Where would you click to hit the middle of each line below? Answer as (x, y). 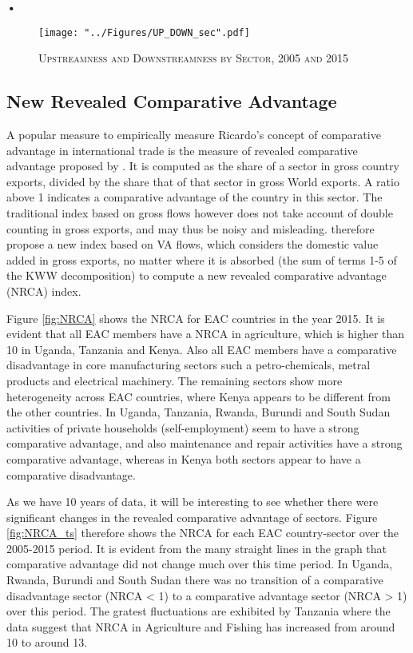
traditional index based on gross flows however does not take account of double (200, 213)
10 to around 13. (47, 642)
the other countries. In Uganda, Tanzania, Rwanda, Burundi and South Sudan (199, 412)
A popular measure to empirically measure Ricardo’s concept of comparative (194, 135)
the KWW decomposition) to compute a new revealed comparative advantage (197, 275)
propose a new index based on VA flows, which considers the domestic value (193, 244)
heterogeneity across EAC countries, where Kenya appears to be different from (199, 396)
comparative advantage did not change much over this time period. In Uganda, (200, 564)
